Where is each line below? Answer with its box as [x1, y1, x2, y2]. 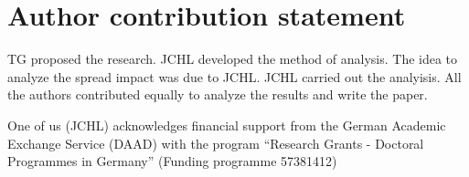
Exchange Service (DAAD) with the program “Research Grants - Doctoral [7, 133, 424, 152]
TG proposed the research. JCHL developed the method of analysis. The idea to [7, 49, 458, 68]
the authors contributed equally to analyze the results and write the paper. [7, 85, 428, 104]
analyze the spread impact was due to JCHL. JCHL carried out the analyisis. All [7, 67, 462, 86]
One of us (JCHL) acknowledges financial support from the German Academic [7, 115, 446, 134]
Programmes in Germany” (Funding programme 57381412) [7, 151, 337, 171]
